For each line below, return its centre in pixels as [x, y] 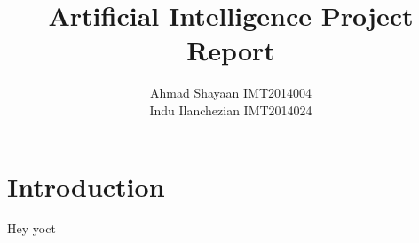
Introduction [86, 186]
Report [231, 50]
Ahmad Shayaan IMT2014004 [230, 93]
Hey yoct [32, 228]
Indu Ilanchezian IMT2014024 [231, 110]
